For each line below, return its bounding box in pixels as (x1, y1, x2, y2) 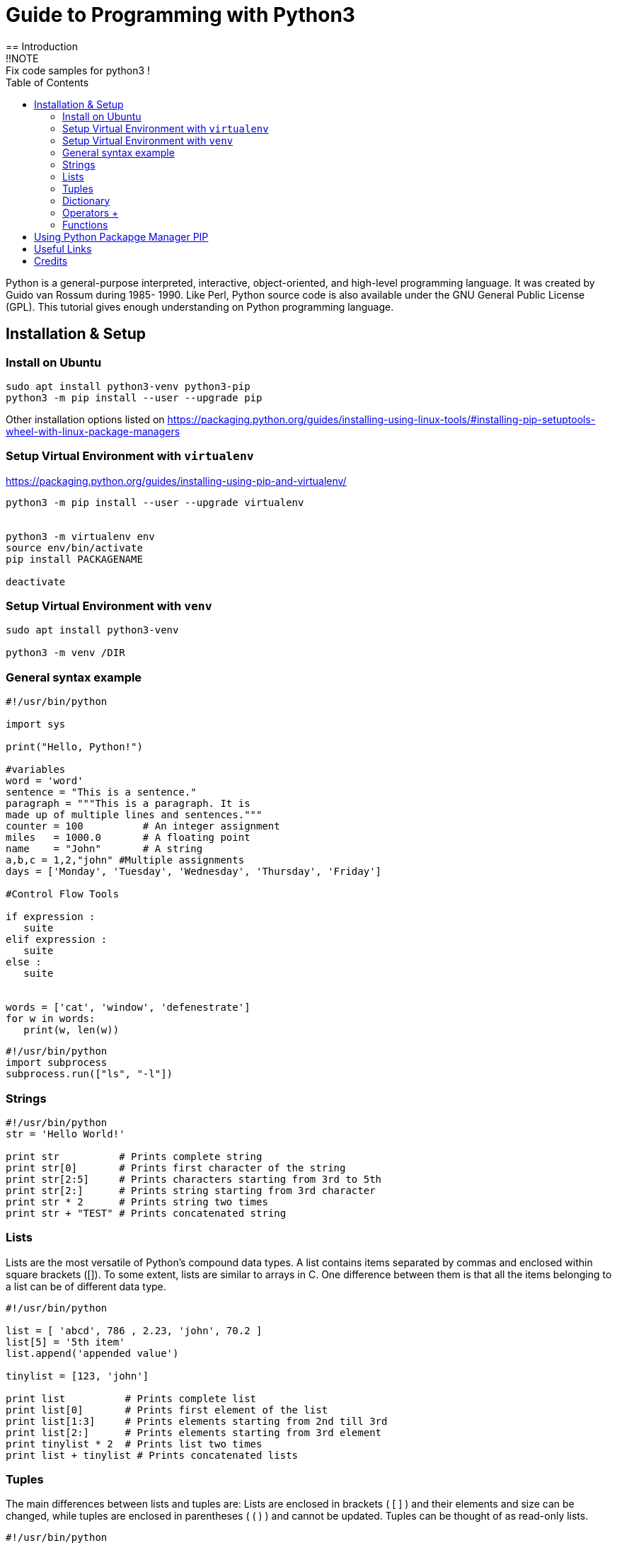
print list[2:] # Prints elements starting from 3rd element (6, 1426, 382, 1438)
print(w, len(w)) (23, 1024, 120, 1036)
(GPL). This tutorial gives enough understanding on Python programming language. (6, 300, 394, 313)
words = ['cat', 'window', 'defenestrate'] (6, 1002, 250, 1014)
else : (6, 956, 42, 968)
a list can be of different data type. (6, 1280, 166, 1292)
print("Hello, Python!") (6, 741, 143, 753)
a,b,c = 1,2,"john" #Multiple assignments (6, 854, 245, 866)
